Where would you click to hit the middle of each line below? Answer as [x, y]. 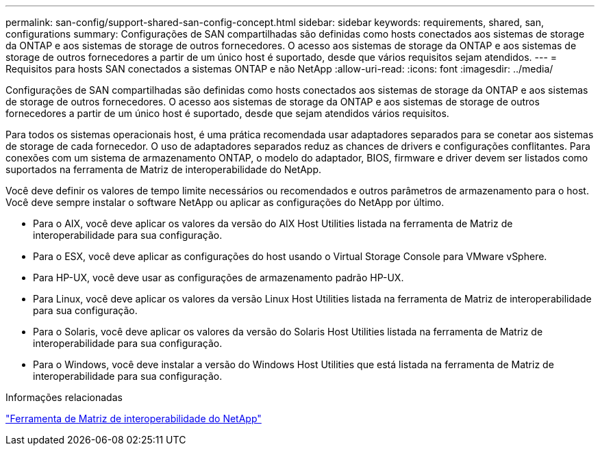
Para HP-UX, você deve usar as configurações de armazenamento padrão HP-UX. [218, 278]
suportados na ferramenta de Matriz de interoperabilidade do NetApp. [164, 169]
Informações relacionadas [64, 397]
